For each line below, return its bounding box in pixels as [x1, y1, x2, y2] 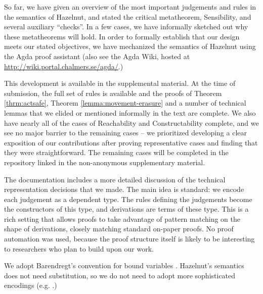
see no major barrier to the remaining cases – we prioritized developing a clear [4, 127, 247, 138]
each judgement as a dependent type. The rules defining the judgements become [4, 193, 252, 204]
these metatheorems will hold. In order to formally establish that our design [4, 31, 240, 41]
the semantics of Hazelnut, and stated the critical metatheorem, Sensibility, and [4, 11, 251, 22]
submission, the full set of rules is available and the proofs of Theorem [4, 87, 222, 98]
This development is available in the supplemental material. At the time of [4, 78, 236, 88]
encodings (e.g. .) [4, 280, 57, 290]
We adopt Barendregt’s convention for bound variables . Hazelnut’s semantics [4, 260, 244, 271]
